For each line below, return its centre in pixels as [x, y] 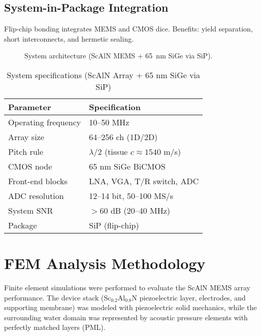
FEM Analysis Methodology [105, 263]
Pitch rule [26, 151]
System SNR [31, 210]
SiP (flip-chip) [114, 225]
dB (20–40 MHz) [140, 210]
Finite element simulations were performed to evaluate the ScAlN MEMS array [127, 288]
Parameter [30, 107]
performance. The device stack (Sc [58, 297]
